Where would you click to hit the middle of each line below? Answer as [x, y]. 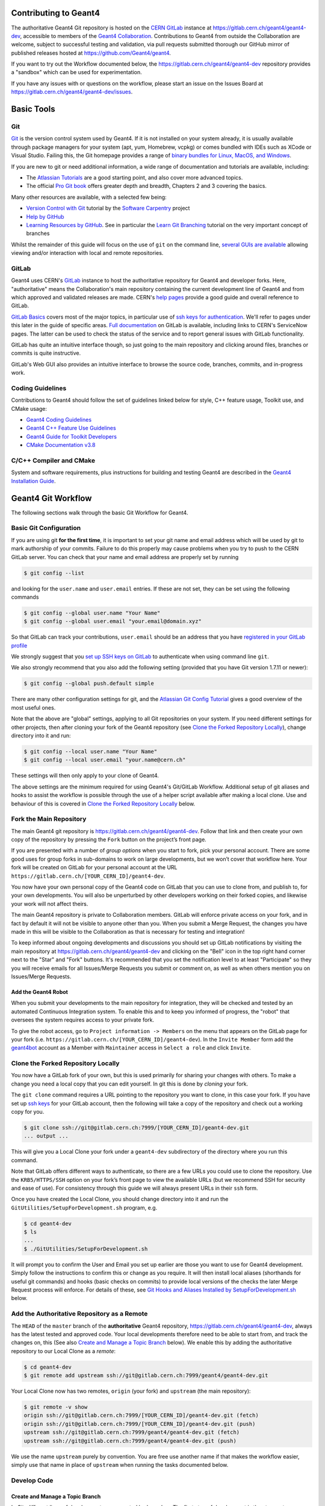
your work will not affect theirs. [50, 904]
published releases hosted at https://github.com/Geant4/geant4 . [91, 53]
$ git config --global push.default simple [89, 683]
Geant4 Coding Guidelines [59, 420]
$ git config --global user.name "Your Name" [92, 613]
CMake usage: [29, 408]
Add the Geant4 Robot [40, 992]
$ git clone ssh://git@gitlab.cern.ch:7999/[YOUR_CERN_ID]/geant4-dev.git [137, 1127]
